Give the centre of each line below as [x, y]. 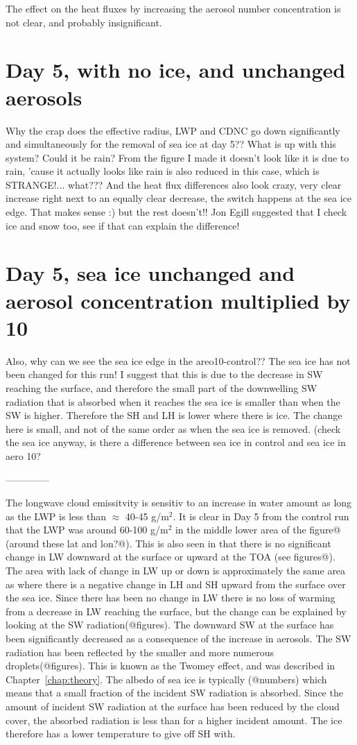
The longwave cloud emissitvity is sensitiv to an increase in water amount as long [179, 503]
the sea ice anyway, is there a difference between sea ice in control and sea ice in [176, 442]
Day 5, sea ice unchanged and [150, 273]
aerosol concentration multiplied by [178, 300]
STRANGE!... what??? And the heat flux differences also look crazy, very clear [174, 184]
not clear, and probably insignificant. [84, 22]
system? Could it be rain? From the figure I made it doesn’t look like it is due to [177, 157]
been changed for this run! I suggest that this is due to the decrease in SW [164, 374]
